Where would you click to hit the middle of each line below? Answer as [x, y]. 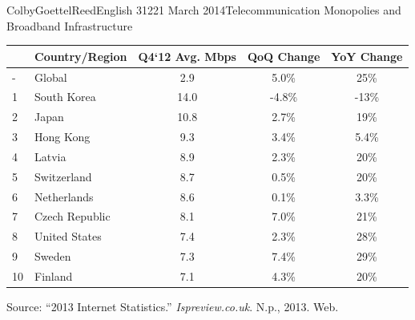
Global [51, 77]
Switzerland [63, 176]
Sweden [53, 256]
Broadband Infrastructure [70, 25]
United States [68, 236]
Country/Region [81, 56]
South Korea [65, 97]
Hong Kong [62, 137]
